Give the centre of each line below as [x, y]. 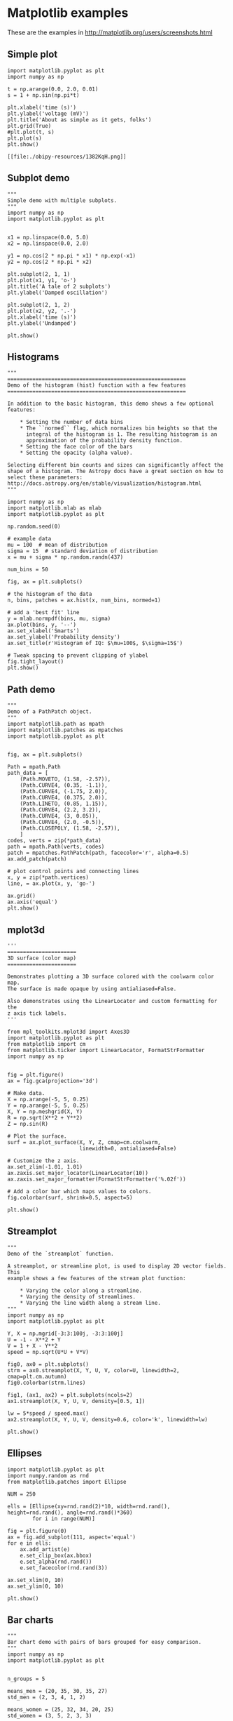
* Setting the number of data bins [72, 423]
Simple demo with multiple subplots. [62, 200]
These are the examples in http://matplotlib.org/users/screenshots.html [110, 32]
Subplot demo [38, 178]
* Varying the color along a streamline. [81, 1290]
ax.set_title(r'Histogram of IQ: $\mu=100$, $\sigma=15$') [95, 644]
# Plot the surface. [37, 1136]
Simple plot [33, 54]
